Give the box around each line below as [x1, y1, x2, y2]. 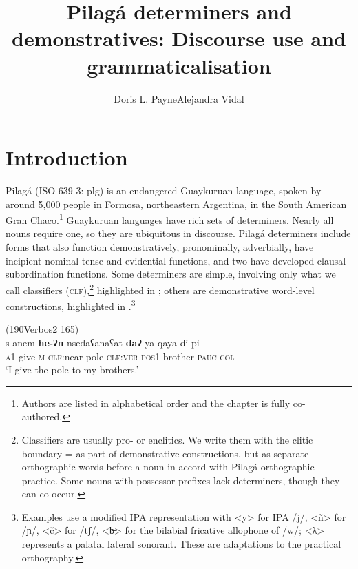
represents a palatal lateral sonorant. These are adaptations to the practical [21, 537, 341, 551]
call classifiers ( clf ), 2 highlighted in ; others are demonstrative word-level [6, 280, 315, 297]
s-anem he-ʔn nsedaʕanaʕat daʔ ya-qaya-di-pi [6, 335, 200, 349]
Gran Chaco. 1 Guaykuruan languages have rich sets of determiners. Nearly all [6, 211, 334, 227]
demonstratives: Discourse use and [12, 24, 346, 52]
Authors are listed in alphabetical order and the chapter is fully [21, 395, 291, 410]
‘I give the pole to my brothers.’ [6, 362, 139, 377]
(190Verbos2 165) [6, 322, 79, 336]
